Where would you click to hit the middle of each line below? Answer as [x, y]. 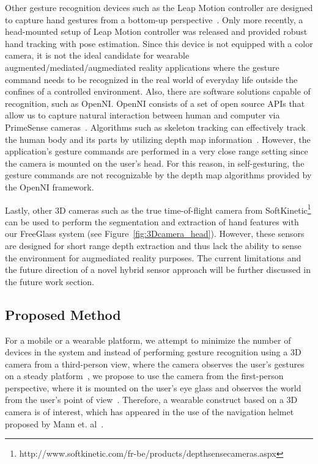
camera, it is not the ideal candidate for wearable [97, 55]
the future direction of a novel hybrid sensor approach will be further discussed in [158, 270]
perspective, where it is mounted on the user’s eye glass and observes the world [153, 387]
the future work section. [50, 281]
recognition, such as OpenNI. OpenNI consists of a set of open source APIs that [155, 103]
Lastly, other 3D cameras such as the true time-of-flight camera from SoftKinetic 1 [158, 209]
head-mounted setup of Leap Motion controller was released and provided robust [156, 31]
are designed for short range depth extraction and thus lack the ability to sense [153, 245]
